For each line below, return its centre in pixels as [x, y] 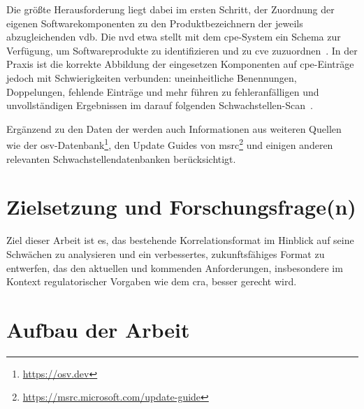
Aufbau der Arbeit [98, 329]
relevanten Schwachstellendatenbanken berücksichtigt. [121, 158]
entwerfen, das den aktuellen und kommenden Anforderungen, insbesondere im [175, 267]
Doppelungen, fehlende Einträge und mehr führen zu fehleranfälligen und [163, 91]
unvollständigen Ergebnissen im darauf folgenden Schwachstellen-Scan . [160, 105]
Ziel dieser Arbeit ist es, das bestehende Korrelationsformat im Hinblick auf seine [180, 240]
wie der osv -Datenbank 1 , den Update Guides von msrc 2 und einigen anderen [170, 144]
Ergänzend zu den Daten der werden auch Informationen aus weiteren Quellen [174, 128]
